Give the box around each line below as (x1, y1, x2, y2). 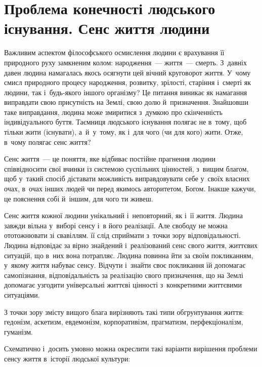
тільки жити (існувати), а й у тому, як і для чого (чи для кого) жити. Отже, (4, 127, 243, 137)
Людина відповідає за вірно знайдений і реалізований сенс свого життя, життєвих (4, 240, 258, 250)
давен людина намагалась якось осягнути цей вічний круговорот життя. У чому (4, 67, 251, 77)
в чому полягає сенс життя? (4, 136, 91, 147)
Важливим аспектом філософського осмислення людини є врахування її (4, 47, 225, 58)
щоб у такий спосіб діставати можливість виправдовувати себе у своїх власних (4, 173, 250, 184)
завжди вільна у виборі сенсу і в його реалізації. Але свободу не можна (4, 220, 228, 230)
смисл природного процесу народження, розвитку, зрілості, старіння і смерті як (4, 77, 251, 88)
